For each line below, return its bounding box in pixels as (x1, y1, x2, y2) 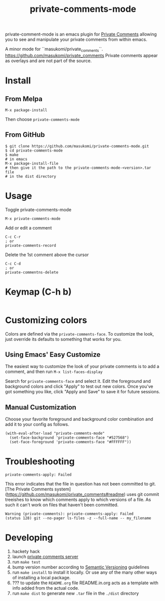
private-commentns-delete (5, 270, 58, 275)
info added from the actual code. (12, 585, 80, 591)
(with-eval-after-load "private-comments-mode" (5, 431, 105, 436)
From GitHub (5, 131, 45, 139)
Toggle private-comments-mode (5, 206, 72, 213)
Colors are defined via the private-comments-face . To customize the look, (5, 331, 154, 337)
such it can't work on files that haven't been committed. (5, 502, 119, 508)
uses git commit (126, 491, 160, 497)
